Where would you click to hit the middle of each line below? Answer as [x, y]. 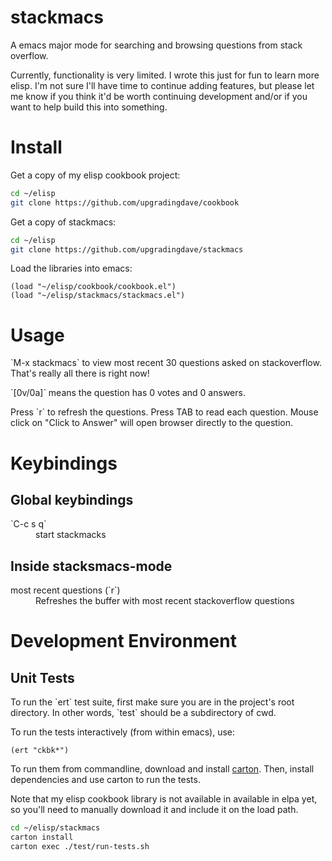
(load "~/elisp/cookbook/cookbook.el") [93, 287]
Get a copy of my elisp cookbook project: [95, 175]
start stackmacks [71, 535]
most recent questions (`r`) [65, 590]
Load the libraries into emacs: [71, 268]
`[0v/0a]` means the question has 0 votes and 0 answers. [128, 393]
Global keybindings [72, 499]
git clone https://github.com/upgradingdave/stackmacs [127, 249]
